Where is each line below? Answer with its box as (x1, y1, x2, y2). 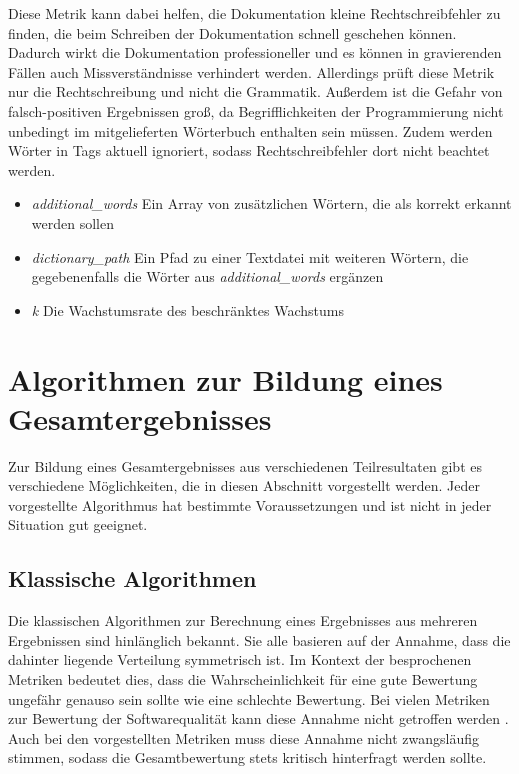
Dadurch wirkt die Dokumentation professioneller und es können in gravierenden (8, 42, 502, 63)
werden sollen (31, 212, 114, 233)
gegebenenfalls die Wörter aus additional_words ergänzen (31, 266, 384, 287)
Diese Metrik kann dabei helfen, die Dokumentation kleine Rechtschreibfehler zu (8, 3, 501, 23)
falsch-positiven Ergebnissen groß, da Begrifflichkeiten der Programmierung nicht (8, 100, 504, 121)
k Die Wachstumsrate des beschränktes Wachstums (31, 299, 344, 320)
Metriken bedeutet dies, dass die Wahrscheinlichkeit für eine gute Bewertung (8, 668, 478, 689)
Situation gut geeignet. (8, 514, 148, 535)
